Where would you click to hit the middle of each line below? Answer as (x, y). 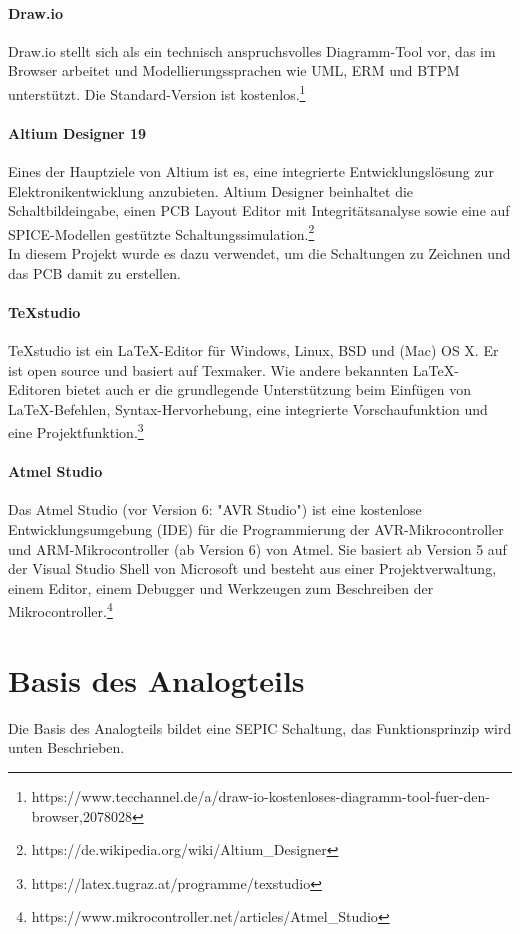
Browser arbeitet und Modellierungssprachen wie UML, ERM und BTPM (234, 70)
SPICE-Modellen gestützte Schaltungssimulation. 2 (161, 232)
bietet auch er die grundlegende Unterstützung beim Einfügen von (268, 389)
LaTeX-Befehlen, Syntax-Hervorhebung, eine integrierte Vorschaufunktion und (248, 408)
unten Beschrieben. (66, 747)
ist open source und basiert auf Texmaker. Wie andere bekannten (208, 369)
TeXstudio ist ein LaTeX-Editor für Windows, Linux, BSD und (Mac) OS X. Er (253, 350)
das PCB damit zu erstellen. (94, 272)
